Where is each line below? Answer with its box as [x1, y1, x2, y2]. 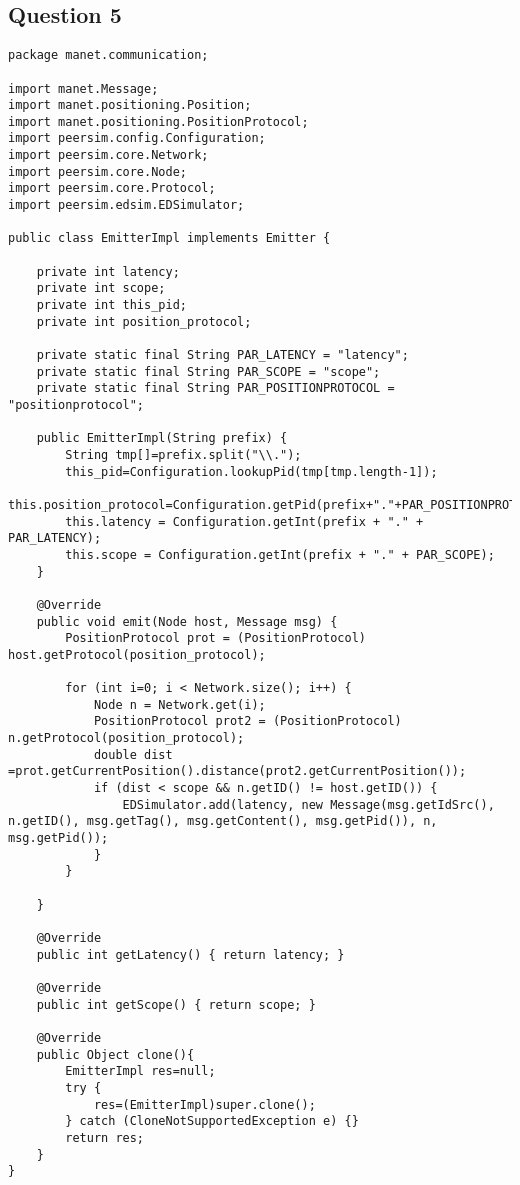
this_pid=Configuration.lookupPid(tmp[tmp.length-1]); [65, 464, 438, 479]
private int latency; [36, 264, 180, 279]
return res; [65, 1130, 145, 1145]
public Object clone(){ [36, 1047, 195, 1062]
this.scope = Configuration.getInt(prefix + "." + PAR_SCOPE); [65, 547, 495, 562]
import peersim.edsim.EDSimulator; [8, 198, 245, 213]
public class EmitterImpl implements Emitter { [8, 231, 331, 246]
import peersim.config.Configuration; [8, 131, 266, 146]
